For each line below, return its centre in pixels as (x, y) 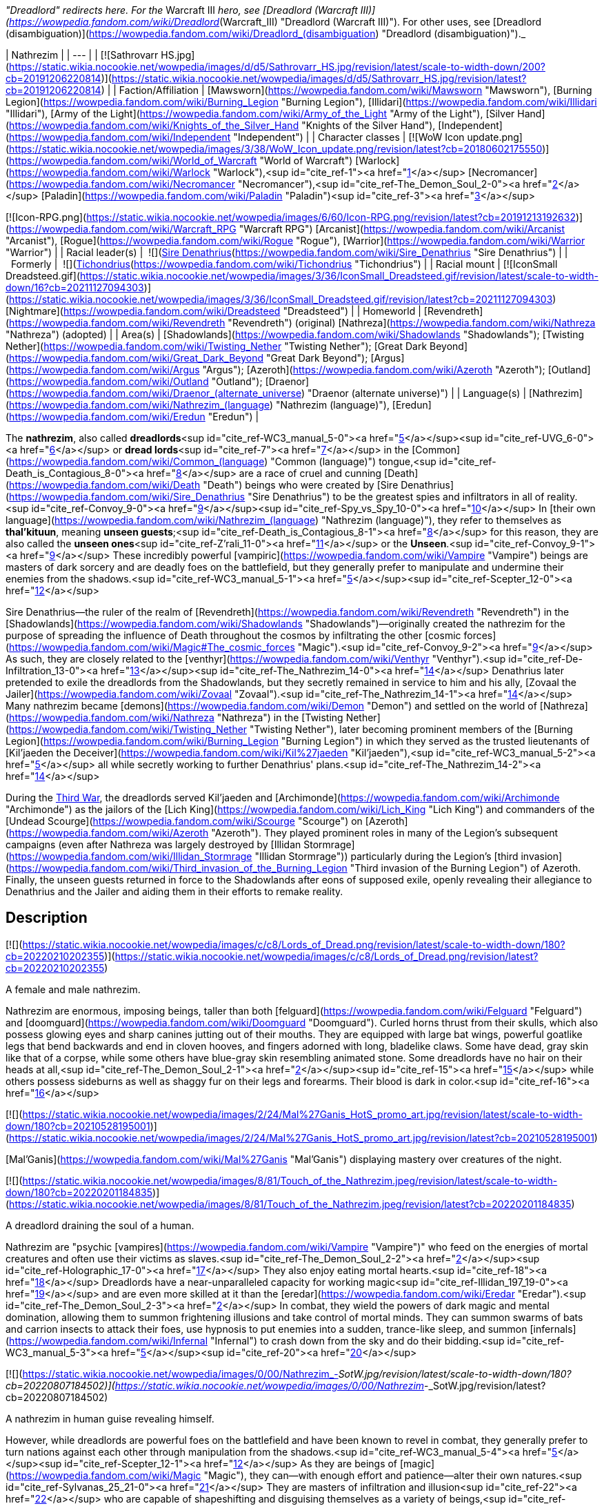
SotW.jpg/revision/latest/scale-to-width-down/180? (455, 1373)
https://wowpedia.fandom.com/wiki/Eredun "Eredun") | (134, 417)
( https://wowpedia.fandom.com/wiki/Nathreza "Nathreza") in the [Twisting (174, 717)
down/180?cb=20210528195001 (78, 1126)
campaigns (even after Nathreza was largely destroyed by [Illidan (153, 844)
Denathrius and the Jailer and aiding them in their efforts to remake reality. (174, 891)
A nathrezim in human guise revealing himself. (110, 1418)
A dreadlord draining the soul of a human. (100, 1225)
